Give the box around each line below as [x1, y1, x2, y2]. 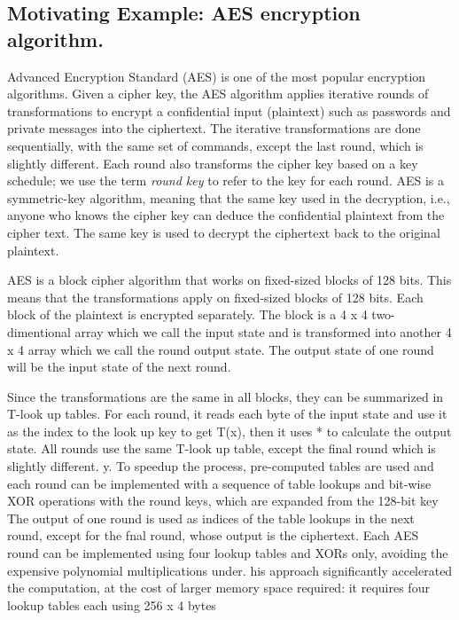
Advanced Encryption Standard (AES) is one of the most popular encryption [7, 67, 426, 85]
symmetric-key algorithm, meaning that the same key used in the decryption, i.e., [7, 188, 450, 207]
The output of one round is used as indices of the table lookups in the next [7, 508, 415, 527]
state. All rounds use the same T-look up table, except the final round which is [7, 439, 436, 458]
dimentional [7, 322, 71, 341]
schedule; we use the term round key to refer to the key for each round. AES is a [7, 171, 445, 190]
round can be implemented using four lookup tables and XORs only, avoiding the [7, 544, 448, 562]
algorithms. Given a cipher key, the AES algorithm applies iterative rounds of [7, 84, 429, 103]
